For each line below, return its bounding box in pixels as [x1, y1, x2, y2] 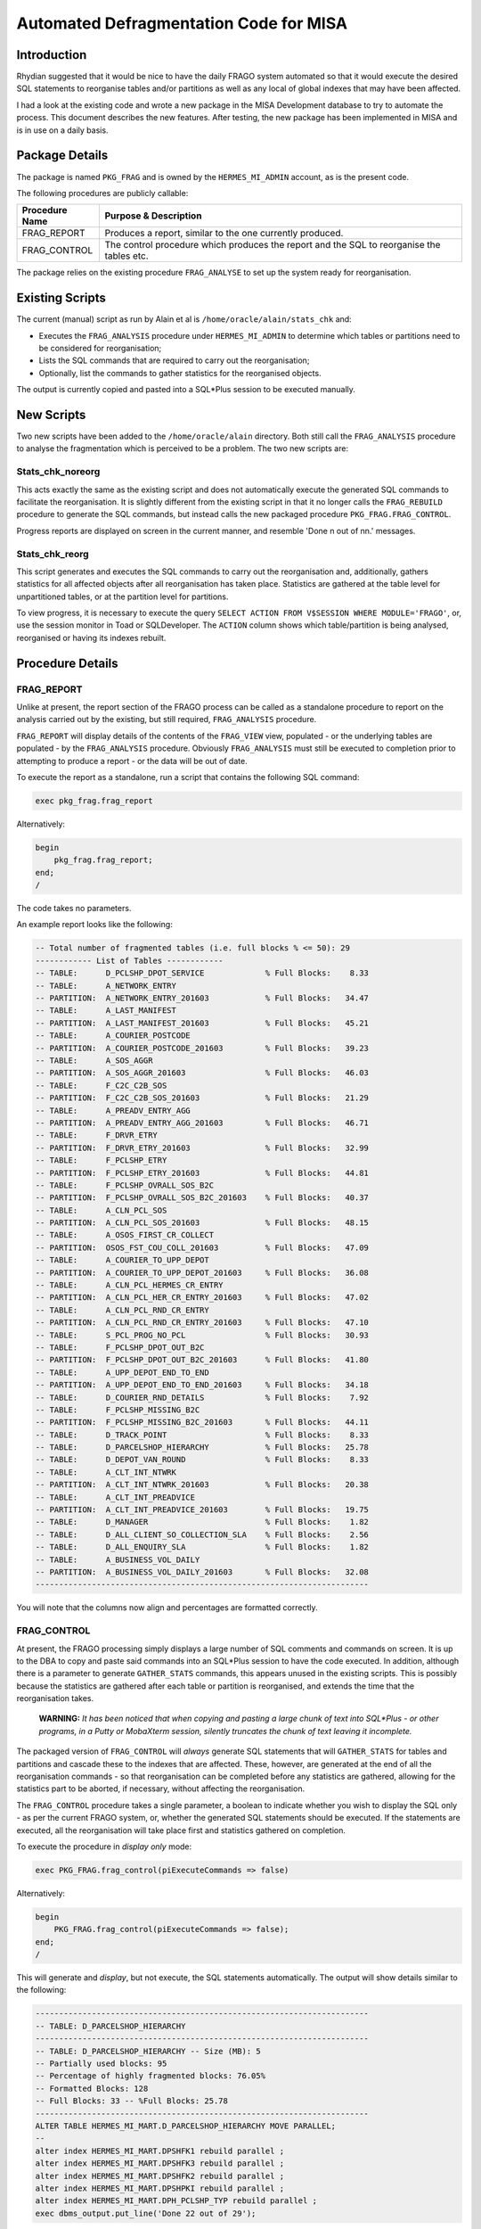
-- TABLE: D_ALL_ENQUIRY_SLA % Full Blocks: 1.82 [35, 1542, 370, 1552]
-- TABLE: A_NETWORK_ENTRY [35, 981, 177, 991]
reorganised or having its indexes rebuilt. [16, 632, 167, 643]
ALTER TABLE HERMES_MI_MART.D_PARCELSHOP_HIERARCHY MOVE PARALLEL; [35, 2120, 337, 2131]
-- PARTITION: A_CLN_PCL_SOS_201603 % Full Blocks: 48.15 [35, 1218, 370, 1228]
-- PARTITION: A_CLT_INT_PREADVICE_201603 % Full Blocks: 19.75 [35, 1505, 370, 1515]
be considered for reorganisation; [38, 343, 162, 353]
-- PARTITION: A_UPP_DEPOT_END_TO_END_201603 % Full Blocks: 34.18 [35, 1380, 370, 1390]
